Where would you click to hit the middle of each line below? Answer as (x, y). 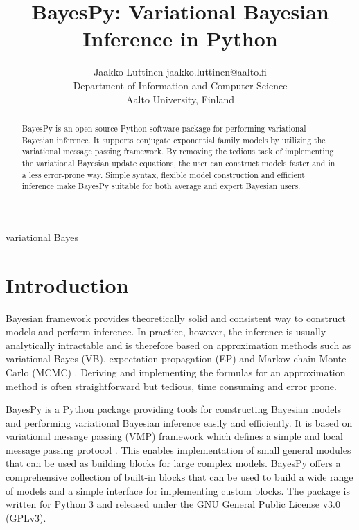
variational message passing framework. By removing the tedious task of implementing (178, 151)
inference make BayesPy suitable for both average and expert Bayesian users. (161, 186)
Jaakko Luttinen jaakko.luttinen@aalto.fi (180, 72)
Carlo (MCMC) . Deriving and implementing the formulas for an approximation (176, 372)
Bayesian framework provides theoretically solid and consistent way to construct (176, 318)
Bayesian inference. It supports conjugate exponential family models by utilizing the (174, 140)
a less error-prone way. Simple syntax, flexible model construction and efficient (163, 174)
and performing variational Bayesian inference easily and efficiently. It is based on (179, 422)
